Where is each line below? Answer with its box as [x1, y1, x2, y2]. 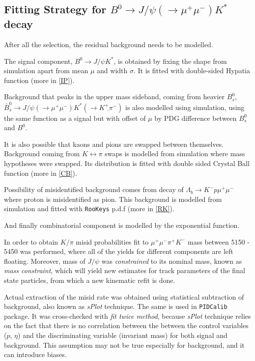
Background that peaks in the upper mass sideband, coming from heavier [4, 91, 225, 102]
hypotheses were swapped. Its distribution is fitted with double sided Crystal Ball [4, 158, 250, 168]
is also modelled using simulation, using [125, 102, 245, 112]
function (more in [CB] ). [4, 167, 77, 178]
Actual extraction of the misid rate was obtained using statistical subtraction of [4, 291, 244, 302]
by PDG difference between [154, 112, 237, 123]
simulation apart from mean [4, 65, 88, 76]
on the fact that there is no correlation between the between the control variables [4, 320, 249, 331]
